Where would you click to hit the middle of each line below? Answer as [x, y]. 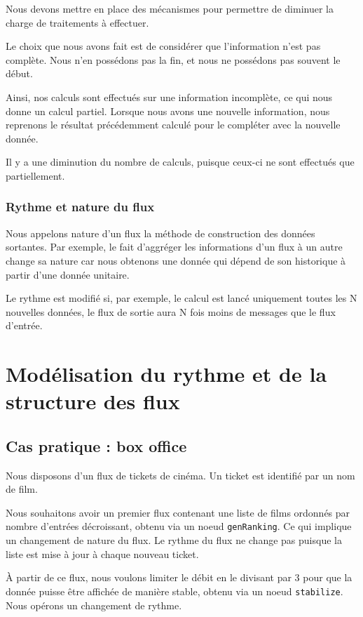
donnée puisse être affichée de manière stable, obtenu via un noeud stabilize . [174, 591]
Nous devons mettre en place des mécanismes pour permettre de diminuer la [170, 8]
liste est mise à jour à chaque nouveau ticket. [102, 553]
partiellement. [35, 175]
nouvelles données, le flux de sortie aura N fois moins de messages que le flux [171, 311]
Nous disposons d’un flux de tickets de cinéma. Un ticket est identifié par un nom [180, 475]
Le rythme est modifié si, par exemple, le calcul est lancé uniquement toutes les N [181, 298]
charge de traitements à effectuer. [77, 22]
